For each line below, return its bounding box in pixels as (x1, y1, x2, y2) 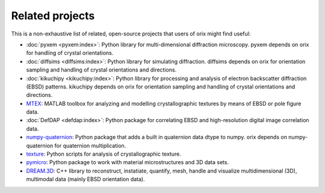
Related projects (11, 9, 95, 22)
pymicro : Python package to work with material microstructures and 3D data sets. (26, 159, 229, 166)
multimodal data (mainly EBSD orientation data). (26, 176, 145, 183)
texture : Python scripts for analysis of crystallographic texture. (26, 150, 182, 158)
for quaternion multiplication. (54, 142, 126, 149)
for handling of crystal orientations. (26, 49, 114, 57)
